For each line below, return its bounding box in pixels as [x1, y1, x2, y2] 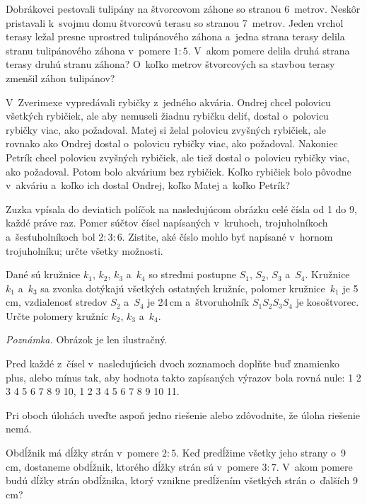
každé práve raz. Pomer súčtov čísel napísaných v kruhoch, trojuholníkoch [6, 215, 328, 230]
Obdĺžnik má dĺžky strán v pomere [6, 445, 159, 460]
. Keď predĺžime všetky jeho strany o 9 [176, 445, 346, 460]
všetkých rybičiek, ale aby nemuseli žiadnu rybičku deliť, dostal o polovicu [6, 108, 329, 123]
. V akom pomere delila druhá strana [187, 42, 350, 57]
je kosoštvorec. [296, 294, 359, 309]
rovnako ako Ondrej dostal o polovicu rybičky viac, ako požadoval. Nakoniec [6, 136, 338, 151]
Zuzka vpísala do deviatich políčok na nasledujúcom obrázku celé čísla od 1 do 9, [6, 201, 357, 216]
